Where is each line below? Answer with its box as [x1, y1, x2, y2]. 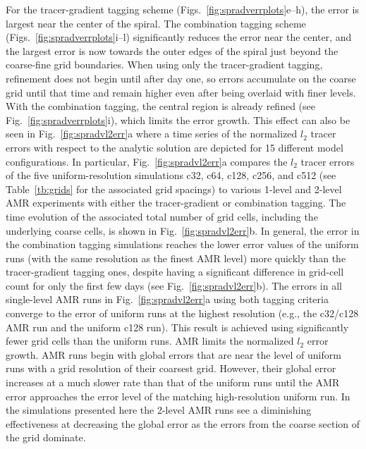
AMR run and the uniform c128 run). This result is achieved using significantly [6, 319, 349, 334]
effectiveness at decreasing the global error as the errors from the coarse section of [6, 416, 360, 431]
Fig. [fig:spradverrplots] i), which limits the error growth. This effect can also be [6, 112, 350, 127]
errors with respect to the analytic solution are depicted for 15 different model [6, 140, 343, 154]
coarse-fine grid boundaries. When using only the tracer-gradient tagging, [6, 57, 323, 72]
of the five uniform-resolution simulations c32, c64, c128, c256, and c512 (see [6, 168, 336, 183]
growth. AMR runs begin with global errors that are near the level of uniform [6, 347, 341, 362]
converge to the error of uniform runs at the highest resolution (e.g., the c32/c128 [6, 306, 359, 321]
